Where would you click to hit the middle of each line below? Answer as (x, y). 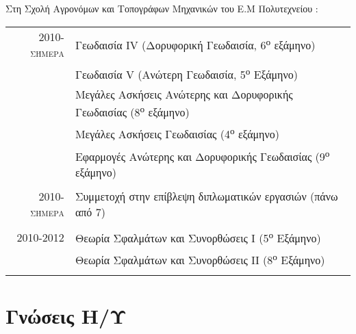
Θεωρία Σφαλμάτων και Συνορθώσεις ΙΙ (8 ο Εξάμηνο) (200, 259)
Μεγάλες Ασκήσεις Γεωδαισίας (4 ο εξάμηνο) (177, 133)
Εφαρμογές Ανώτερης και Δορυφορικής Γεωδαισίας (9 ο (202, 155)
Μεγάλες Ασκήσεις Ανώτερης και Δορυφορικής (184, 94)
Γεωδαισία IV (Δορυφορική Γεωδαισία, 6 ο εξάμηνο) (195, 44)
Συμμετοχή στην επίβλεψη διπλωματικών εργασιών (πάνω (206, 196)
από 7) (90, 211)
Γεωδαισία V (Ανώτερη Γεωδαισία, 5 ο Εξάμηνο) (186, 73)
